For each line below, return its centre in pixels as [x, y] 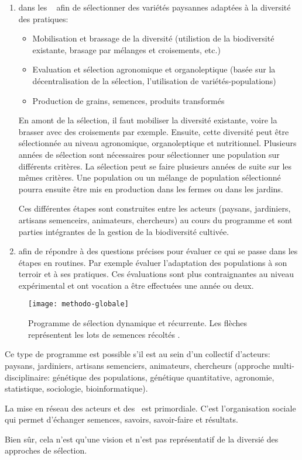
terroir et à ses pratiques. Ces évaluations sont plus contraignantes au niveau [156, 274]
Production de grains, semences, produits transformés [128, 100]
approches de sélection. [46, 450]
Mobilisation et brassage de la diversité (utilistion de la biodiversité [153, 38]
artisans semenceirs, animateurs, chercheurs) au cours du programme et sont [155, 219]
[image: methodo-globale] [78, 304]
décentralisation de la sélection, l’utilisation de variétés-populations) [154, 80]
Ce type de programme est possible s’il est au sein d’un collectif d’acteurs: [138, 354]
